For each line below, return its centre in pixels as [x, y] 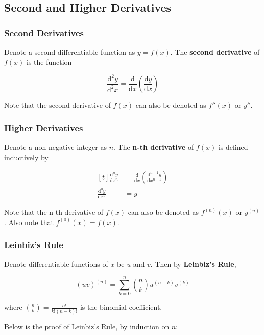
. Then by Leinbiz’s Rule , [193, 264]
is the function [49, 62]
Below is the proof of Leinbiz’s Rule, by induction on [87, 326]
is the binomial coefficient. [121, 307]
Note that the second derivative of [57, 105]
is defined [233, 147]
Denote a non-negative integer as [55, 147]
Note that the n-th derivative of [54, 212]
